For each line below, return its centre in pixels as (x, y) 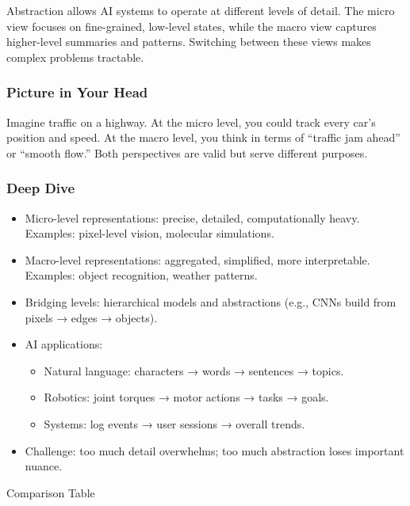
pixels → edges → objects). (91, 317)
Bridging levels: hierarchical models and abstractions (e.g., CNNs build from (211, 301)
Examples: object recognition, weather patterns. (141, 275)
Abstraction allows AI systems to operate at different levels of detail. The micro (201, 10)
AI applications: (64, 344)
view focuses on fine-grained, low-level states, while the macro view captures (192, 26)
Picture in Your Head (77, 92)
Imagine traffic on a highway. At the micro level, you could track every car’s (191, 122)
